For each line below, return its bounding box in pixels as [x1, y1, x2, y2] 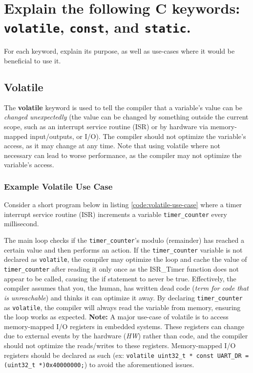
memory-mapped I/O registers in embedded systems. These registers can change [4, 321, 244, 331]
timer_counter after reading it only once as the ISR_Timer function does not [4, 264, 239, 274]
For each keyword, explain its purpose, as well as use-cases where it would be [4, 46, 235, 56]
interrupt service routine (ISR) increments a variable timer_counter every [4, 209, 227, 219]
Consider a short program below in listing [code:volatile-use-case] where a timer [4, 199, 242, 210]
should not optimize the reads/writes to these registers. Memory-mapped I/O [4, 340, 236, 350]
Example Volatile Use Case [4, 180, 113, 192]
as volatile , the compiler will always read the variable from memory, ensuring [4, 302, 241, 312]
